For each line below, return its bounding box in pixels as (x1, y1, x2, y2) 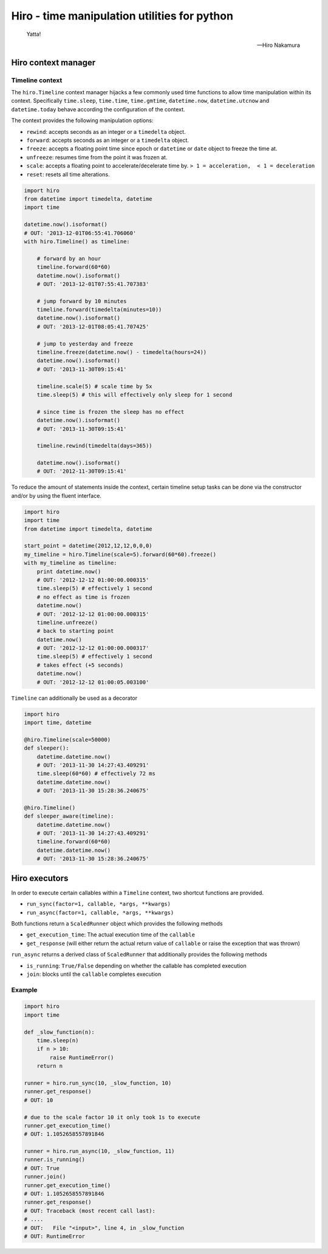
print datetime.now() (36, 568, 101, 575)
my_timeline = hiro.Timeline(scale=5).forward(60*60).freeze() (24, 551, 217, 558)
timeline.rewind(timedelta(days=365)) (36, 442, 152, 450)
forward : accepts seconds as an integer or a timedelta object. (26, 137, 190, 144)
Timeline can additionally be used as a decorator (11, 694, 138, 702)
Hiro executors (11, 873, 69, 883)
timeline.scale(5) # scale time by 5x (36, 383, 152, 389)
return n (36, 1062, 63, 1070)
